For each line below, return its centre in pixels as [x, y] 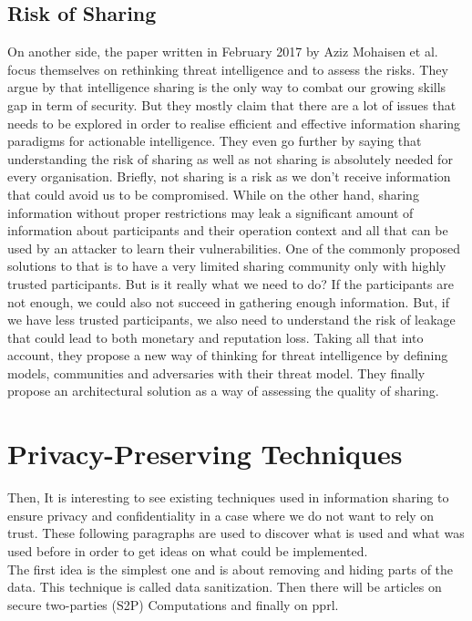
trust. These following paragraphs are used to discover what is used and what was [236, 533]
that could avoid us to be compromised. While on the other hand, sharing [213, 194]
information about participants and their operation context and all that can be [228, 230]
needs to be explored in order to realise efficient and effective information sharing [234, 123]
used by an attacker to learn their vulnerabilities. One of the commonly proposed [234, 248]
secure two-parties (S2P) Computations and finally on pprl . [173, 604]
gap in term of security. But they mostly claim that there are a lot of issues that [232, 104]
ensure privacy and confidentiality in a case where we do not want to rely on [221, 515]
